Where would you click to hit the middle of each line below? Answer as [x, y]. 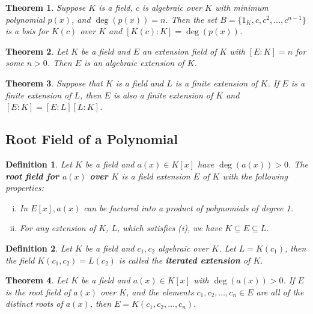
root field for [32, 176]
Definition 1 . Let [39, 164]
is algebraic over [172, 7]
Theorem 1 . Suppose [46, 7]
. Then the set [191, 19]
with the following [255, 176]
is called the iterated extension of [184, 260]
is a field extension [156, 176]
